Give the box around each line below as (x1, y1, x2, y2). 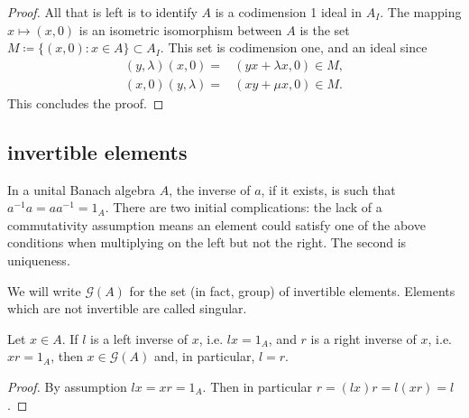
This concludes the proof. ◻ (7, 93, 164, 112)
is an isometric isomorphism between (78, 20, 282, 39)
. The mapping (380, 3, 462, 21)
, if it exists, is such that (261, 180, 396, 199)
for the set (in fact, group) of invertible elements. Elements (129, 281, 455, 300)
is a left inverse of (90, 329, 188, 348)
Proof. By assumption (7, 376, 127, 395)
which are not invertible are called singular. (7, 299, 247, 318)
